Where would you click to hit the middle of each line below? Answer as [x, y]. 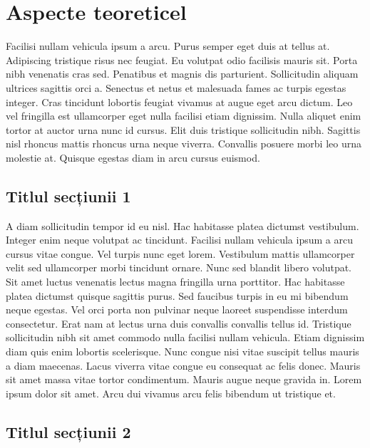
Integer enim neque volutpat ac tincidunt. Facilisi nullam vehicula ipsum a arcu [179, 240]
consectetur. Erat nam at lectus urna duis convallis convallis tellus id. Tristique [179, 323]
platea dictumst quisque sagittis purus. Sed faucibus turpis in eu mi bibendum [177, 295]
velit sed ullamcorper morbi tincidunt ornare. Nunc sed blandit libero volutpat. [179, 267]
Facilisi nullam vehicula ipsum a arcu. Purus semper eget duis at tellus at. [168, 46]
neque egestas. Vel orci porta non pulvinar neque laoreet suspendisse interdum [177, 309]
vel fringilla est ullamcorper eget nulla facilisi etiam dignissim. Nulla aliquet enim [184, 116]
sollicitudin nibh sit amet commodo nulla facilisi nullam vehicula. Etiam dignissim [185, 337]
